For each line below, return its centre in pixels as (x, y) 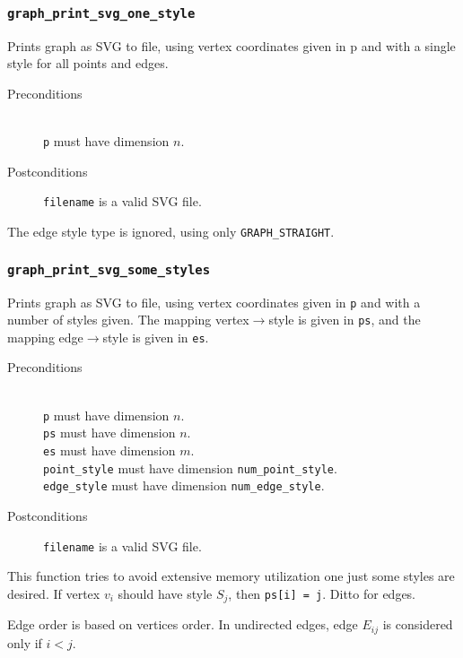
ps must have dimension (109, 433)
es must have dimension (109, 450)
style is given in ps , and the (345, 320)
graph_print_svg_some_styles (109, 269)
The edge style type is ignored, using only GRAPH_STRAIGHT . (171, 232)
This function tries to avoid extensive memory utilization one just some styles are (231, 576)
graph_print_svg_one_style (101, 13)
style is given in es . (156, 337)
